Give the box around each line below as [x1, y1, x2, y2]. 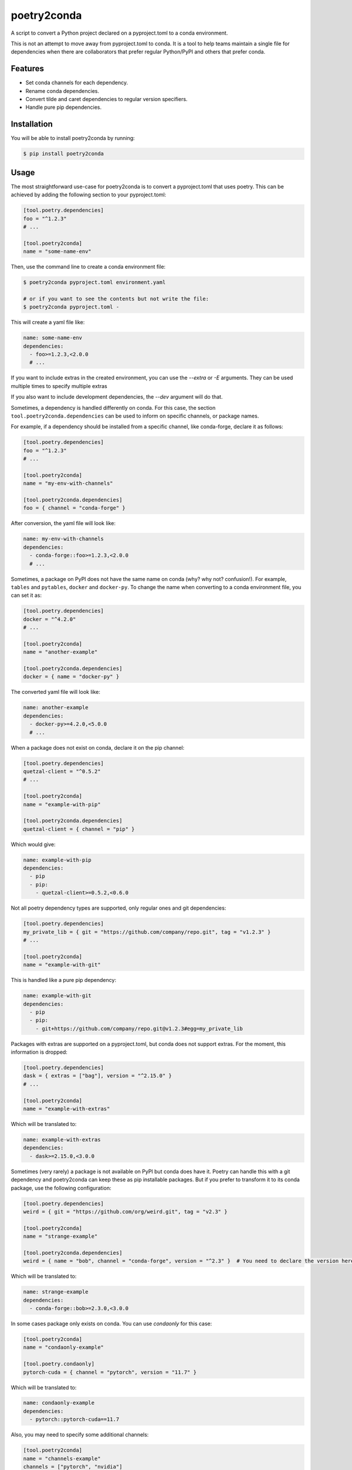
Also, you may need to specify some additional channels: [11, 1431, 149, 1438]
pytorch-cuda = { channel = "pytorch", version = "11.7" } [23, 1369, 197, 1375]
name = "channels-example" [23, 1455, 101, 1462]
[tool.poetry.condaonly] [23, 1361, 95, 1367]
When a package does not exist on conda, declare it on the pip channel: [11, 744, 185, 751]
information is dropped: [11, 1048, 67, 1055]
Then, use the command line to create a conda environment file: [11, 263, 166, 270]
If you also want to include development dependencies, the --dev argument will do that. [11, 393, 223, 400]
